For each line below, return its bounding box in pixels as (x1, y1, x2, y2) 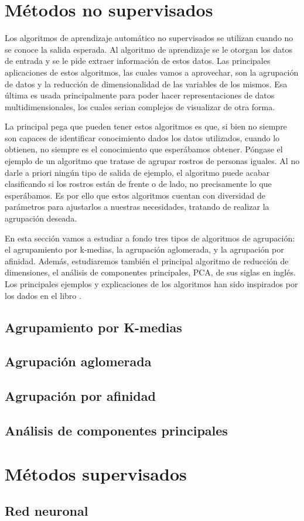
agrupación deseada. (5, 212, 77, 224)
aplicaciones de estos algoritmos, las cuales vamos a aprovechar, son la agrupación (5, 66, 299, 78)
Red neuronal (5, 502, 88, 520)
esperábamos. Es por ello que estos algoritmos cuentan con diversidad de (5, 189, 265, 201)
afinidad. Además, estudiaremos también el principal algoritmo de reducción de (5, 254, 289, 267)
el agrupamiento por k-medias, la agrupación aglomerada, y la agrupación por (5, 243, 284, 256)
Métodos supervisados (5, 461, 187, 485)
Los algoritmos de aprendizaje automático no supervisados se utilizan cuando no (5, 32, 293, 44)
